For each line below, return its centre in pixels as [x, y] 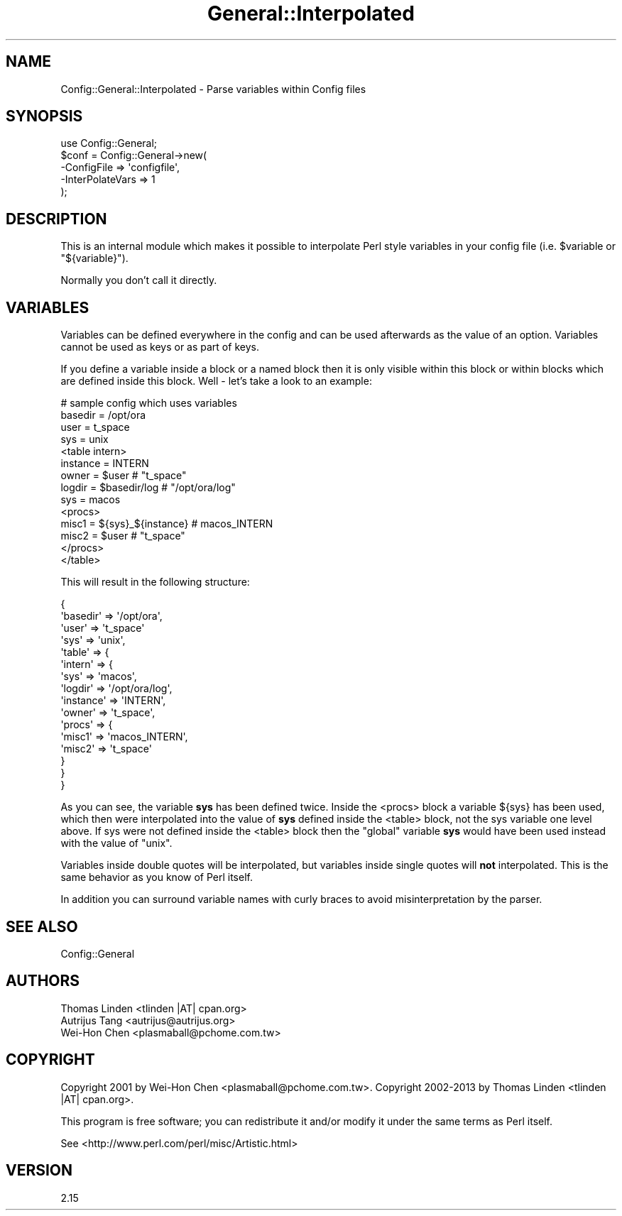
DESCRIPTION [56, 219]
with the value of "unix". [116, 843]
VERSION [39, 1171]
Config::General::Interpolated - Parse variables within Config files [213, 89]
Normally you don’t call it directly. [139, 280]
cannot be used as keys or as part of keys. [160, 347]
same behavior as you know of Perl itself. [157, 877]
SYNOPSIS [44, 116]
